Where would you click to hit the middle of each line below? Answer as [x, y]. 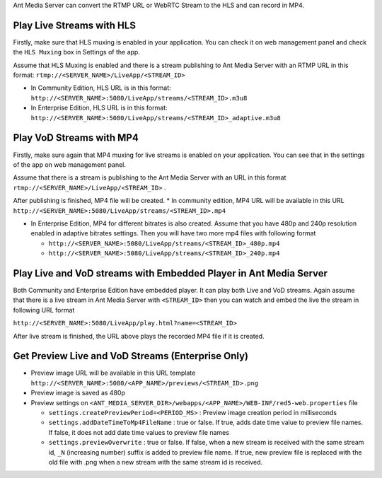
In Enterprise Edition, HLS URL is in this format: [99, 108]
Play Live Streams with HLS [74, 25]
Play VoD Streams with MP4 [76, 138]
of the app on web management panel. [70, 164]
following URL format [44, 310]
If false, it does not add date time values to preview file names [139, 432]
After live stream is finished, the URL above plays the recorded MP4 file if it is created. [139, 336]
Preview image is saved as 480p [78, 393]
